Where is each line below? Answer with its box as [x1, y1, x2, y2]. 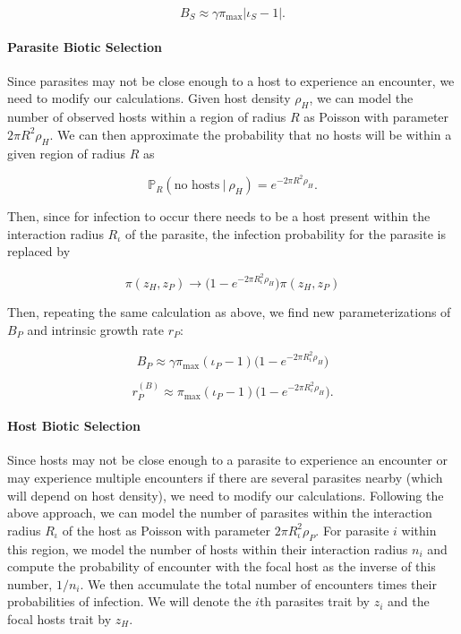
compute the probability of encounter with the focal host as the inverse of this [7, 557, 436, 576]
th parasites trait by [259, 592, 371, 611]
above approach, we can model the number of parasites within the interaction [7, 503, 432, 522]
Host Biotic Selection [7, 416, 141, 435]
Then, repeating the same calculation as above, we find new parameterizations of [7, 302, 451, 321]
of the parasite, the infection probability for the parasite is [125, 224, 446, 243]
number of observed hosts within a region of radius [7, 107, 286, 126]
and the [388, 592, 430, 611]
